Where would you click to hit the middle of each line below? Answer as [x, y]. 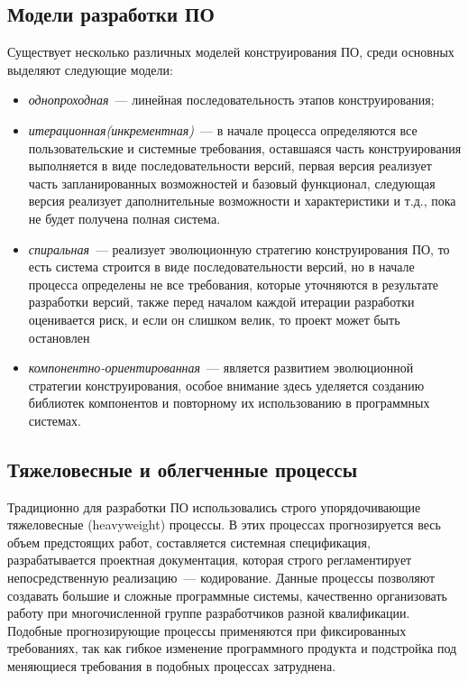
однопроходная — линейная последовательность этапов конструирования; [231, 100]
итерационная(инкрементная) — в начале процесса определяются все [223, 129]
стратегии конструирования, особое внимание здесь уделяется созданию [226, 385]
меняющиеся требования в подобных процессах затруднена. [172, 666]
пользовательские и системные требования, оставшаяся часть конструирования [245, 147]
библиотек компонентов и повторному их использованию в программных [229, 403]
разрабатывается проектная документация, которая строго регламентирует [210, 560]
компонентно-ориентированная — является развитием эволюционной [221, 368]
